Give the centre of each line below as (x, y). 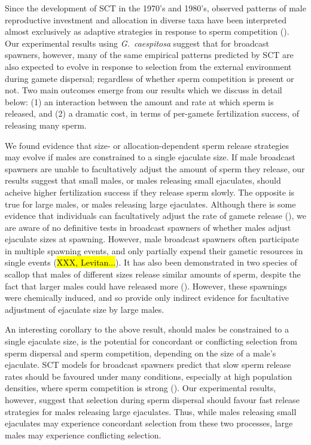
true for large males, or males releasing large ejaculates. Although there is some (150, 204)
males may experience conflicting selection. (83, 435)
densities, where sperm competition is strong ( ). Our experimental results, (141, 388)
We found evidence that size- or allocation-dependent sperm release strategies (147, 145)
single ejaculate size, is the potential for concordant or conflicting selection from (151, 341)
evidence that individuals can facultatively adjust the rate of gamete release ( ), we (155, 216)
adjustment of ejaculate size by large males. (85, 309)
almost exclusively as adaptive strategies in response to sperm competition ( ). (147, 31)
